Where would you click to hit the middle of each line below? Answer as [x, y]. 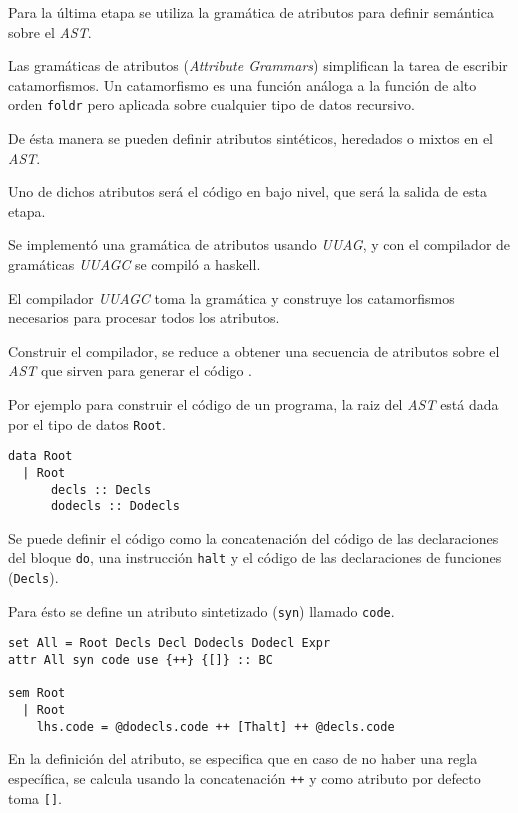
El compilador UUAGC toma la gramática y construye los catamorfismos [231, 297]
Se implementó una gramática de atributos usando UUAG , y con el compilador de [259, 244]
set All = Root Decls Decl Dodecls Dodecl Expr [169, 643]
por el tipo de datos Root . [87, 423]
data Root [40, 456]
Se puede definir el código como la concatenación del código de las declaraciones [253, 537]
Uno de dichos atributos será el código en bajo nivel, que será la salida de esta [247, 191]
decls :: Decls [101, 489]
